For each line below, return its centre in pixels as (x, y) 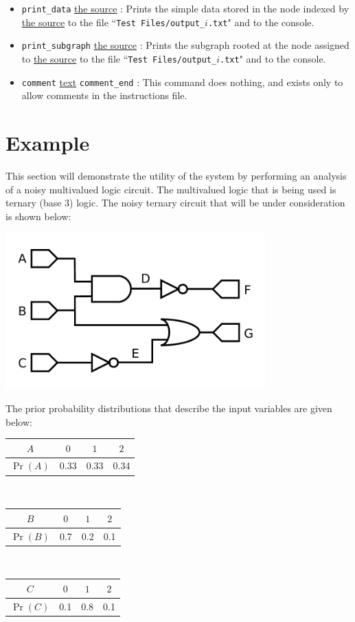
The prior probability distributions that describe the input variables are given (169, 408)
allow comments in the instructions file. (104, 95)
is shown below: (38, 216)
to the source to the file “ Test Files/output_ (119, 58)
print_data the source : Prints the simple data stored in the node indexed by (185, 8)
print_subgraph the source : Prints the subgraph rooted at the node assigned (185, 45)
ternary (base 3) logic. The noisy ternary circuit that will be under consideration (175, 203)
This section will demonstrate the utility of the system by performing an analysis (176, 175)
